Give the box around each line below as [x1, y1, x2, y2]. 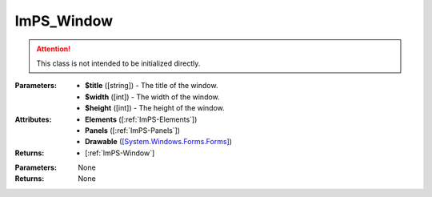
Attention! [36, 44, 71, 54]
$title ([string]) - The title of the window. [85, 81, 218, 90]
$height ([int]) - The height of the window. [85, 103, 226, 113]
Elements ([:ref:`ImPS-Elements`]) [85, 115, 198, 124]
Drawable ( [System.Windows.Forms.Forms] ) [85, 137, 232, 147]
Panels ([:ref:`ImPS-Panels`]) [85, 125, 180, 135]
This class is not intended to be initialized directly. [36, 58, 201, 68]
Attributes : [14, 115, 52, 124]
